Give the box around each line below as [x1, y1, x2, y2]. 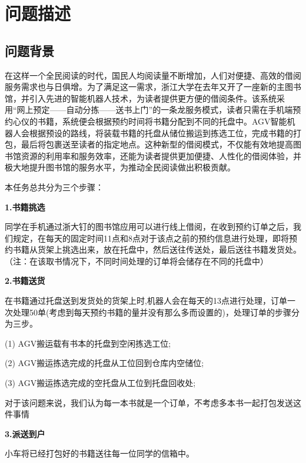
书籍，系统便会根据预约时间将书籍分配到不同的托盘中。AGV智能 [37, 115, 287, 127]
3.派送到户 [5, 427, 45, 439]
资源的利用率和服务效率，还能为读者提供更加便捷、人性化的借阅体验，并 [21, 149, 301, 162]
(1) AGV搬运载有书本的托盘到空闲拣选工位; [5, 337, 171, 349]
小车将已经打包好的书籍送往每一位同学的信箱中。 [5, 447, 194, 459]
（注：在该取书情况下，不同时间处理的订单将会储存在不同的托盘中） [5, 254, 268, 267]
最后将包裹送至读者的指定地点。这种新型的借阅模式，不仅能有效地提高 [21, 138, 293, 150]
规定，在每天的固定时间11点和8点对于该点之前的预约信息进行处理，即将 [12, 231, 289, 244]
